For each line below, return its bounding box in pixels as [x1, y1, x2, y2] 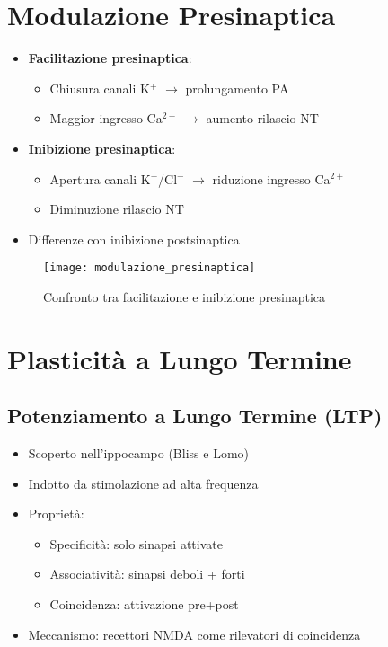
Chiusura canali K [49, 78, 150, 97]
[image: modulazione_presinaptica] [43, 261, 256, 275]
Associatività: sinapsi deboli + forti [49, 564, 245, 583]
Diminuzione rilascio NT [49, 199, 184, 218]
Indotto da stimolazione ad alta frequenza [28, 474, 259, 492]
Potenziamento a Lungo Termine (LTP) [7, 402, 383, 430]
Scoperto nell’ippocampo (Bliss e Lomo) [28, 444, 249, 463]
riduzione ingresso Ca [212, 169, 331, 188]
